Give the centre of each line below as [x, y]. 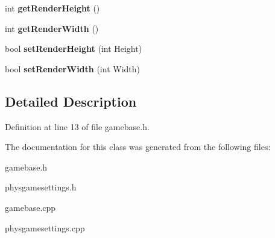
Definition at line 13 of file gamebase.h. [77, 126]
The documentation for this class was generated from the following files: [138, 147]
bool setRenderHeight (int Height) [74, 49]
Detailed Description [71, 101]
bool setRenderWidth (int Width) [72, 68]
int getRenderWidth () [52, 28]
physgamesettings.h [41, 187]
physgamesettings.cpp [45, 227]
